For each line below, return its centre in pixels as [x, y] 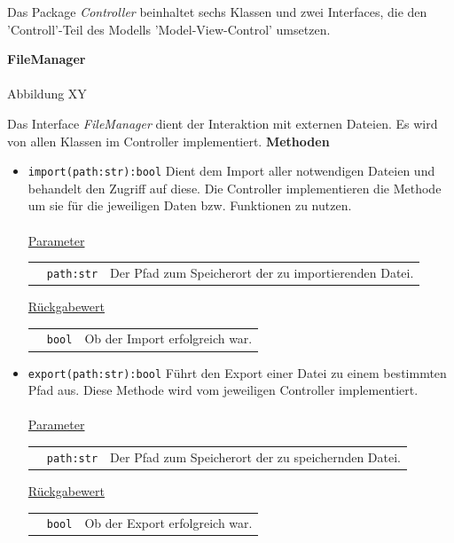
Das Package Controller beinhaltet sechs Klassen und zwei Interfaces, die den [217, 12]
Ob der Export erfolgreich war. [168, 523]
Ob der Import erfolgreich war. [168, 338]
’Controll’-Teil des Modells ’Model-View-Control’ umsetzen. [169, 29]
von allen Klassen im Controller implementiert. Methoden [168, 141]
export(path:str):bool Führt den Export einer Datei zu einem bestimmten [237, 372]
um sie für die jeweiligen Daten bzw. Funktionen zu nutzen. [190, 205]
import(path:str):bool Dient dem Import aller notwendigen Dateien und [231, 171]
